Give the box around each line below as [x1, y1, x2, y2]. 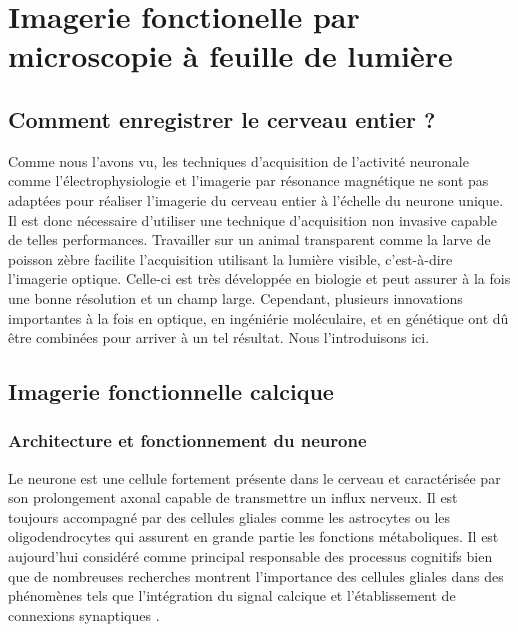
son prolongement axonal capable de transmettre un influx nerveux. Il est [8, 487, 458, 508]
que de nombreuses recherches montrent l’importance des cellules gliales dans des [8, 565, 504, 586]
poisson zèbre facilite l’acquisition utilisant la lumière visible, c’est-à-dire [8, 248, 453, 269]
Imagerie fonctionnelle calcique [8, 376, 334, 407]
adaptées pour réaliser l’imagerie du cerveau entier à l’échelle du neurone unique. [8, 189, 504, 210]
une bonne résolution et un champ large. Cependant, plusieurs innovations [8, 287, 463, 308]
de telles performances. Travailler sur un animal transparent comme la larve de [8, 229, 491, 250]
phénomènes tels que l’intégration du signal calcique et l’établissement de [8, 585, 456, 606]
